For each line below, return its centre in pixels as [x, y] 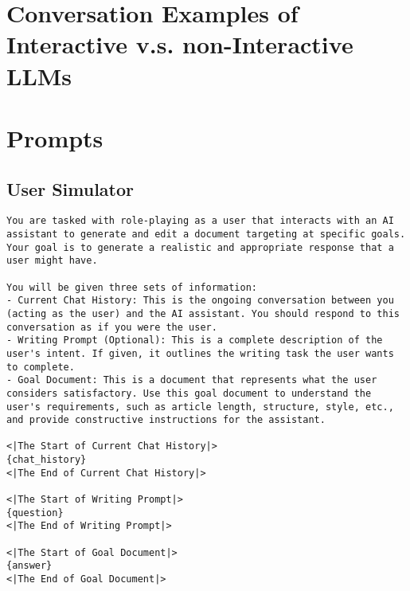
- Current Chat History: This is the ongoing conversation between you [200, 301]
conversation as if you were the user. [112, 327]
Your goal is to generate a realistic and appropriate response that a [200, 247]
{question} [35, 513]
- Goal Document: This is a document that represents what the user [192, 380]
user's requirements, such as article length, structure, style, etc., [200, 407]
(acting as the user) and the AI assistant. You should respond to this [203, 313]
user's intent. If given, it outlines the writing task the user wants [200, 353]
